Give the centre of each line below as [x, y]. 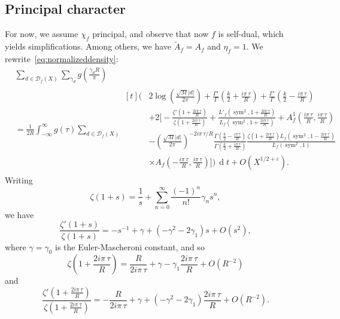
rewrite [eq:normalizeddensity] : [62, 59]
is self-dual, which [251, 34]
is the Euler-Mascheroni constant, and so [130, 246]
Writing [19, 180]
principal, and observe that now [151, 34]
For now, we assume [42, 34]
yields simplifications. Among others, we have [88, 46]
